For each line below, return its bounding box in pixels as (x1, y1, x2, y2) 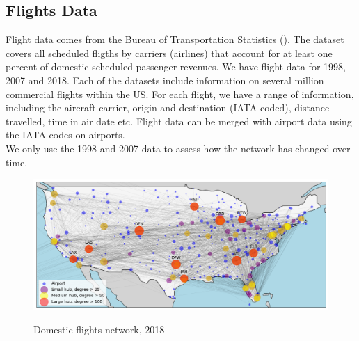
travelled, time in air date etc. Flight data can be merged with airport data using (6, 113, 352, 128)
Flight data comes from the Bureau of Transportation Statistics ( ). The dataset (6, 32, 344, 47)
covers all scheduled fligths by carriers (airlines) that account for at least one (6, 45, 333, 60)
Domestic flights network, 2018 (33, 322, 165, 337)
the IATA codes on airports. (6, 127, 125, 142)
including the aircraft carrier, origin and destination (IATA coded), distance (6, 100, 330, 115)
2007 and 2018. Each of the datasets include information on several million (6, 72, 324, 87)
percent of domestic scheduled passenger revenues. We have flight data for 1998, (6, 59, 346, 74)
